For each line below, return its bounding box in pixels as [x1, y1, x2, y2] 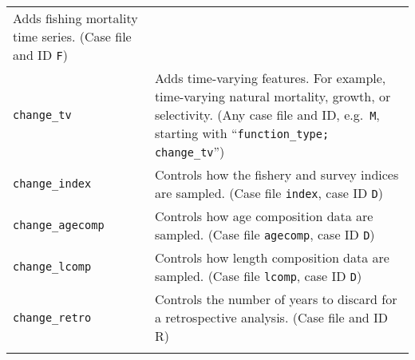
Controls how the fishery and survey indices [154, 165, 399, 184]
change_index [13, 177, 92, 190]
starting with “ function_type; [154, 124, 330, 142]
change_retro [13, 311, 92, 324]
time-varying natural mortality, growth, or [154, 87, 391, 105]
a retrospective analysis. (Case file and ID [154, 308, 389, 326]
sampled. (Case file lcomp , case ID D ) [154, 267, 362, 285]
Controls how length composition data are [154, 248, 389, 267]
